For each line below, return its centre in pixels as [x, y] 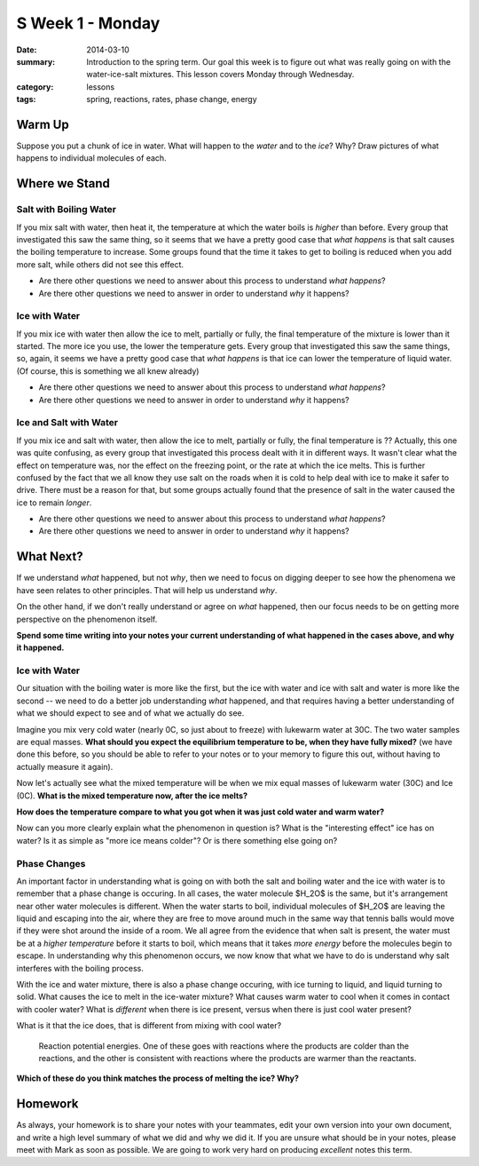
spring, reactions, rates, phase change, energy [172, 99]
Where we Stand [63, 183]
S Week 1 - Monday [88, 23]
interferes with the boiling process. [80, 968]
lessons [101, 87]
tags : [26, 99]
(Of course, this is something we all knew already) [108, 371]
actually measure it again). [65, 766]
